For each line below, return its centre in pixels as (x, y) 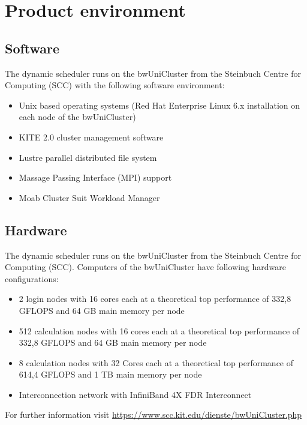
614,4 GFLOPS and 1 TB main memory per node (110, 374)
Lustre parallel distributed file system (88, 157)
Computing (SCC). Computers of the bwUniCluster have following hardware (145, 267)
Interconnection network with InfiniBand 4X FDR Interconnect (135, 394)
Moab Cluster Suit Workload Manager (89, 197)
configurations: (32, 278)
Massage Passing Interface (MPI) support (95, 177)
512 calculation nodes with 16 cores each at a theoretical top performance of (159, 330)
